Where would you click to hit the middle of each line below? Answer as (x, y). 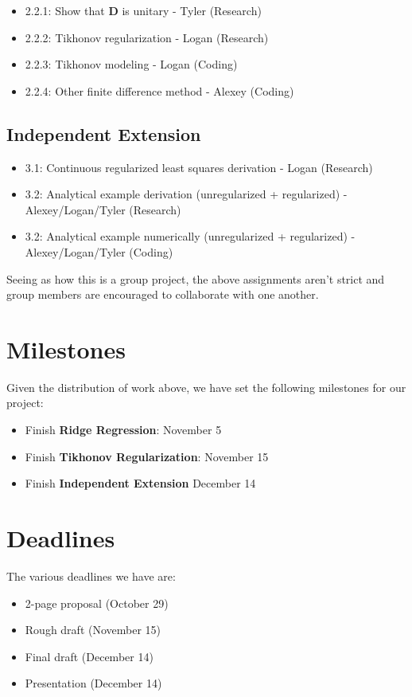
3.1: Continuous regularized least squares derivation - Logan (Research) (199, 167)
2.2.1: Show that (65, 10)
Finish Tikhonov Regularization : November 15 (147, 456)
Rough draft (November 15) (93, 630)
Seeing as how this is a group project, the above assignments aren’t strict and (196, 278)
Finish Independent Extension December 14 (140, 483)
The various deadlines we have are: (91, 576)
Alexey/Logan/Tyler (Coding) (99, 251)
